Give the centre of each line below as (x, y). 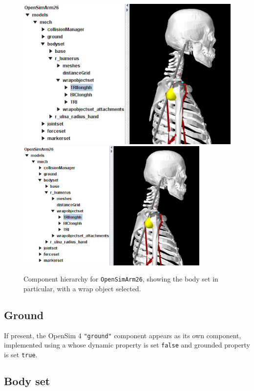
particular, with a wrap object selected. (82, 288)
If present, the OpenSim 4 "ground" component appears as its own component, (123, 335)
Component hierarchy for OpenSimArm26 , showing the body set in (121, 279)
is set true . (21, 355)
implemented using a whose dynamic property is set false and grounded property (127, 345)
